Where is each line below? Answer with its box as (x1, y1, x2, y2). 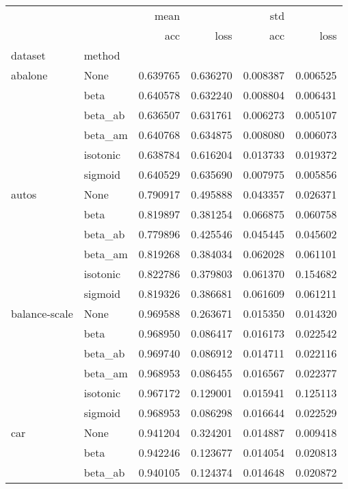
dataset (11, 47, 46, 63)
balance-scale (11, 305, 73, 321)
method (83, 47, 120, 63)
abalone (11, 67, 48, 83)
